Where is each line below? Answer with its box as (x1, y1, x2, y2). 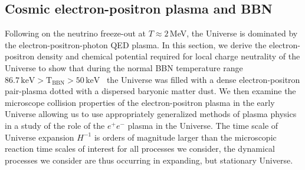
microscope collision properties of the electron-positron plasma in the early (5, 96, 275, 108)
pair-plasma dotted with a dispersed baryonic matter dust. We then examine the (5, 85, 296, 97)
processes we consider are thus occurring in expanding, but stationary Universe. (5, 154, 293, 166)
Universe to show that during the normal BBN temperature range (5, 61, 243, 74)
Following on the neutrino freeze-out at (5, 27, 146, 39)
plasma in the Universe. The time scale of (127, 119, 278, 131)
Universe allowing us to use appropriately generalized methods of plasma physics (5, 108, 297, 120)
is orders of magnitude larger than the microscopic (94, 131, 277, 143)
